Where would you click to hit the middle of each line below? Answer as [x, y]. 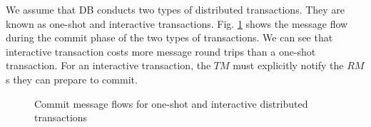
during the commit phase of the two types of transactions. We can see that [169, 37]
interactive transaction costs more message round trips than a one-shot [161, 51]
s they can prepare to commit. [72, 79]
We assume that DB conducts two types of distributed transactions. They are [176, 9]
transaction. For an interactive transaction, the [108, 65]
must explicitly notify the [288, 65]
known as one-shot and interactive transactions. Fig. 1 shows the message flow [177, 23]
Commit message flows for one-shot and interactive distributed [171, 103]
